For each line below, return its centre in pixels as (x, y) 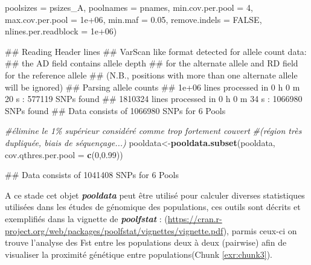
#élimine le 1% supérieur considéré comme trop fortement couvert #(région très (153, 131)
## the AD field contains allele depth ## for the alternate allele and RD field (152, 63)
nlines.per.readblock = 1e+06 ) (61, 31)
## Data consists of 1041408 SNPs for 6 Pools (92, 175)
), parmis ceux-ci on (260, 230)
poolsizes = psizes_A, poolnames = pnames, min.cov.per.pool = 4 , (129, 7)
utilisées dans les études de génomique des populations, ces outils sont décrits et (153, 207)
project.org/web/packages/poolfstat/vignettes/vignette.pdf (114, 230)
